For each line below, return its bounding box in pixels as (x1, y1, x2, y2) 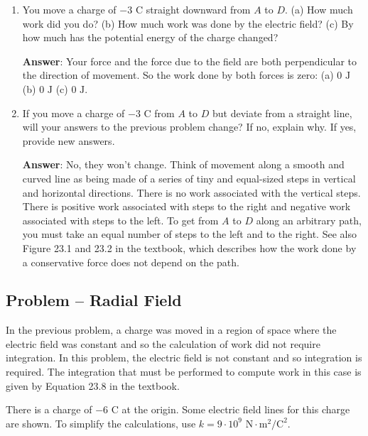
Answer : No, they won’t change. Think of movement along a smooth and (22, 157, 345, 172)
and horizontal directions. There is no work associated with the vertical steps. (22, 185, 361, 200)
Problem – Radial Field (6, 289, 182, 311)
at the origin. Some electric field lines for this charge (121, 402, 350, 417)
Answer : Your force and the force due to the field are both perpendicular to (22, 53, 357, 68)
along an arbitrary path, (256, 212, 362, 227)
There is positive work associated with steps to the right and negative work (22, 199, 351, 214)
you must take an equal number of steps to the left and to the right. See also (22, 227, 357, 241)
